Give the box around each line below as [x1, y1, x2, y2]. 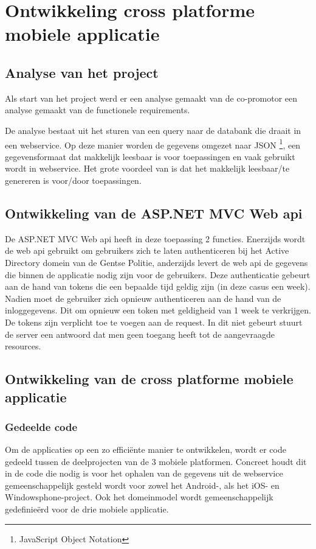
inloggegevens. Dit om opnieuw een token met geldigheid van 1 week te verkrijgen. [5, 304, 311, 316]
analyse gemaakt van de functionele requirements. [5, 103, 190, 116]
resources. [5, 340, 41, 352]
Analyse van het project [5, 63, 159, 82]
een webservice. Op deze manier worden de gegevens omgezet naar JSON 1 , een [5, 136, 301, 151]
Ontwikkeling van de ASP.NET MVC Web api [5, 203, 303, 222]
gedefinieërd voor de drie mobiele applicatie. [5, 503, 169, 516]
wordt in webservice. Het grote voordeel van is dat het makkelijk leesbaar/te [5, 162, 290, 175]
